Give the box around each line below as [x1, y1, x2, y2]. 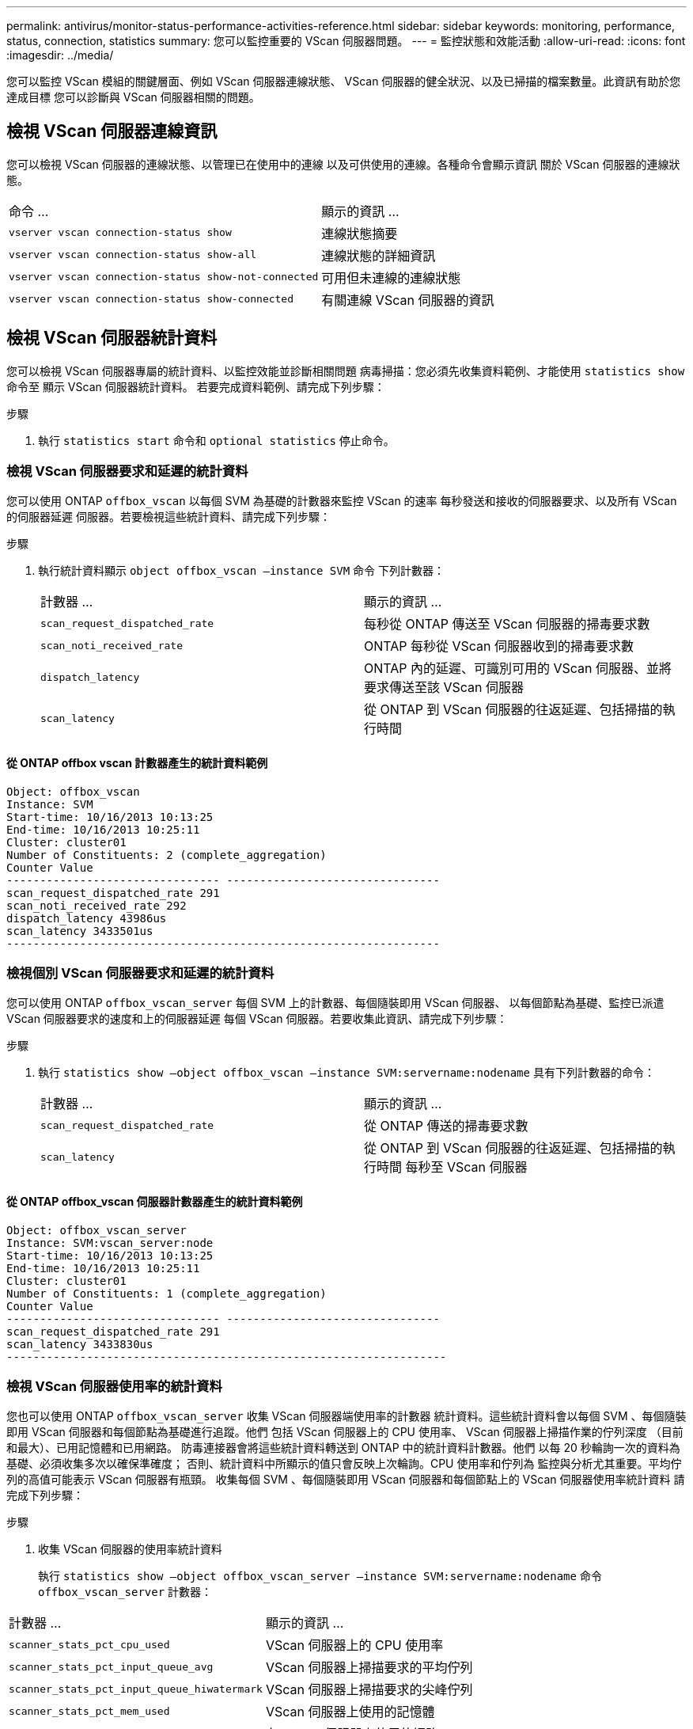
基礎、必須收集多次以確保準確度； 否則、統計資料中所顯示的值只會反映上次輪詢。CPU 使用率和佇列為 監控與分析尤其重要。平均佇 [6, 1457, 682, 1471]
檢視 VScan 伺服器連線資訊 [6, 121, 218, 142]
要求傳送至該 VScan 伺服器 [364, 679, 524, 696]
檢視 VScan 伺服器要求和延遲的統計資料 [6, 463, 248, 480]
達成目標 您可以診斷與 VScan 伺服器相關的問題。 [6, 90, 260, 104]
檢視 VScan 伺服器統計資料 [6, 328, 218, 348]
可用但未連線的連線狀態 [321, 269, 461, 286]
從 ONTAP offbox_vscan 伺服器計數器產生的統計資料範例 [6, 1195, 303, 1209]
